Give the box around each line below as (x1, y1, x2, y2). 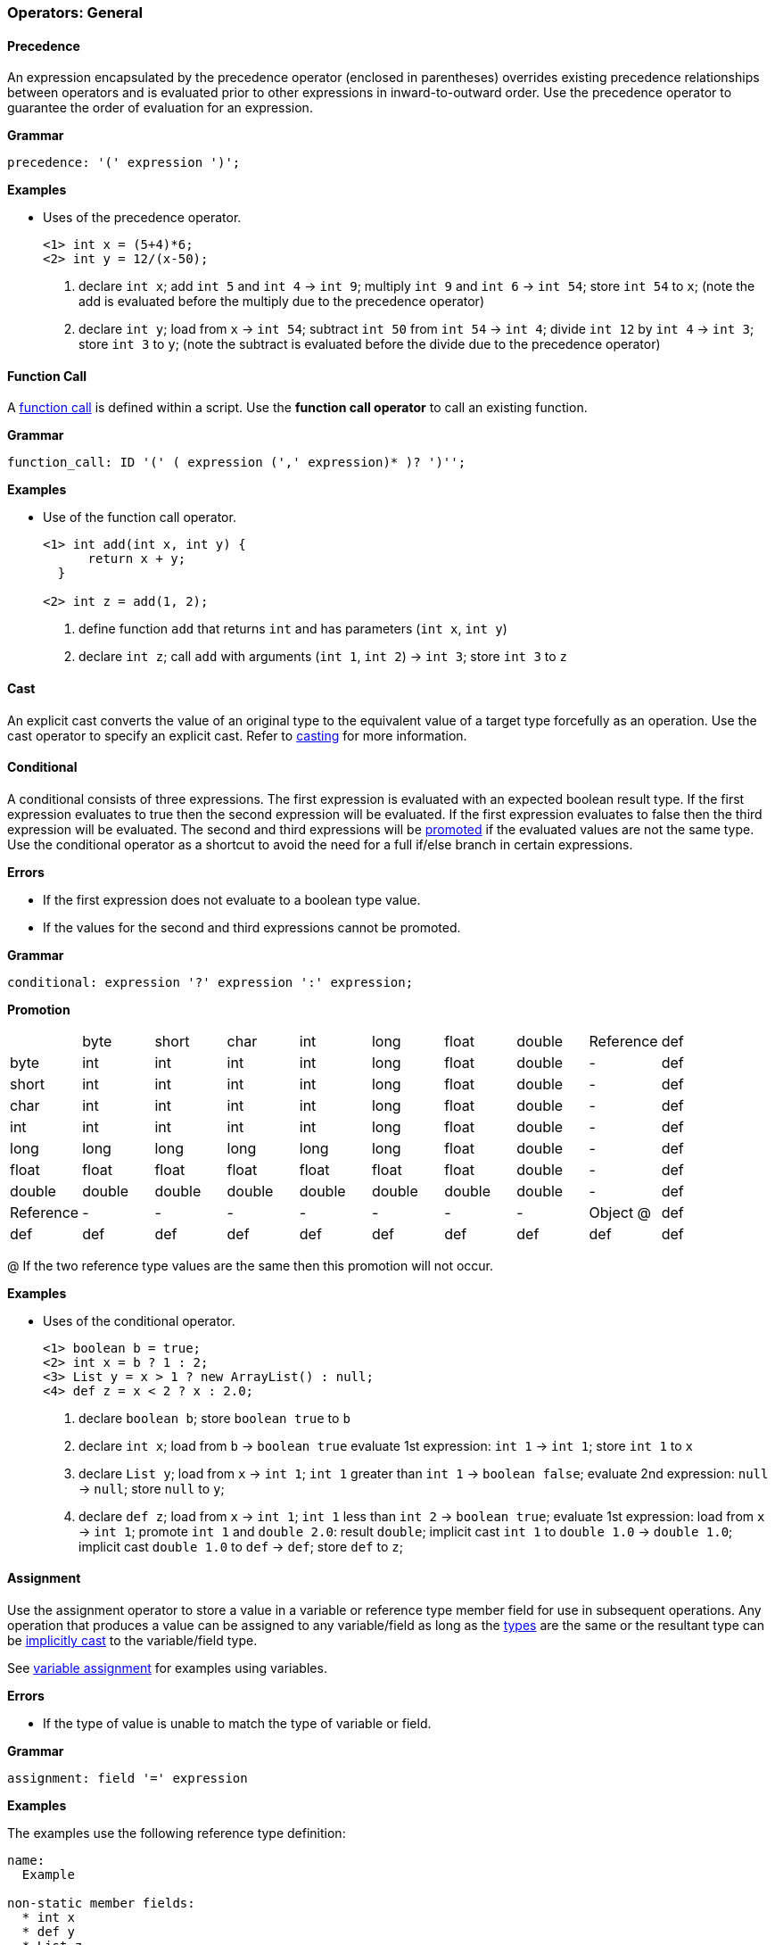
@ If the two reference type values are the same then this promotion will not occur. (7, 1257, 493, 1273)
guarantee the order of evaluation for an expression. (7, 100, 313, 116)
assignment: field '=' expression (7, 1771, 248, 1786)
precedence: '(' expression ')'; (7, 155, 241, 170)
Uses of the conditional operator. (43, 1312, 235, 1328)
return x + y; (87, 551, 186, 567)
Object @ (589, 1203, 652, 1221)
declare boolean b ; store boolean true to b (78, 1410, 350, 1426)
